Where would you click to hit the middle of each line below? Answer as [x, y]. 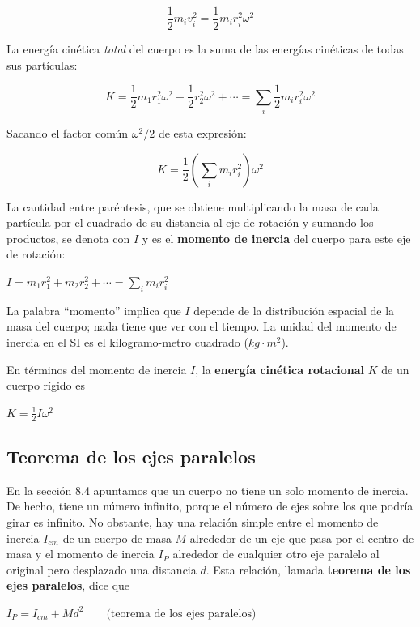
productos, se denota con [68, 238]
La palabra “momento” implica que [94, 310]
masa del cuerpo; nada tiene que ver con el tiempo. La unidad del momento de [202, 326]
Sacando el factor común [68, 133]
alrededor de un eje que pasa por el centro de [302, 537]
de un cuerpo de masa [117, 537]
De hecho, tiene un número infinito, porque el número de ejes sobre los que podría [210, 506]
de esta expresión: [202, 133]
